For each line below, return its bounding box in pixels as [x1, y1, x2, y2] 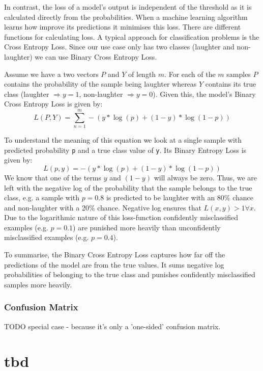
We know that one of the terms [4, 172, 102, 182]
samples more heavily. [4, 279, 72, 289]
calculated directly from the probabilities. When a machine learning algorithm [4, 11, 248, 22]
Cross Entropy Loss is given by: [4, 98, 103, 109]
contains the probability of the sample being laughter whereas [4, 78, 197, 89]
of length [128, 68, 156, 79]
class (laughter [4, 88, 49, 99]
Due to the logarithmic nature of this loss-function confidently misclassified [4, 212, 239, 223]
